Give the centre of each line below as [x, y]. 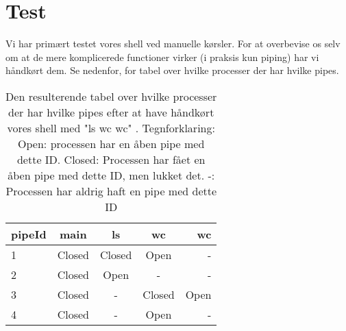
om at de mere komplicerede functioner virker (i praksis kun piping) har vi [162, 57]
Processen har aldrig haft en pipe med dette [111, 191]
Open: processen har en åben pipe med [111, 143]
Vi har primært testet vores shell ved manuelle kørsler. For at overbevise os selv [173, 44]
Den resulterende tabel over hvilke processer [111, 96]
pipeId [29, 234]
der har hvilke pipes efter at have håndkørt [111, 112]
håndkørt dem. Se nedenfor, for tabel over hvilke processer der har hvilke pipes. [172, 70]
